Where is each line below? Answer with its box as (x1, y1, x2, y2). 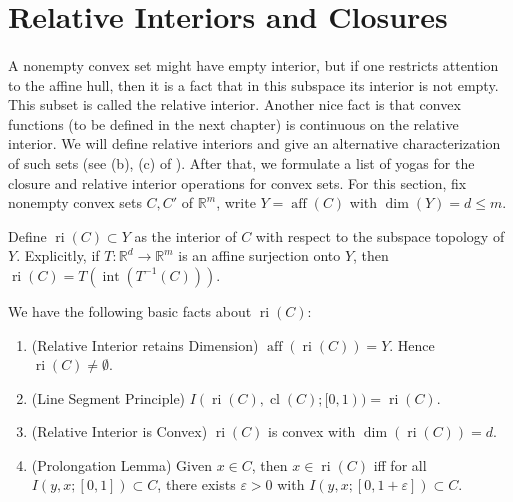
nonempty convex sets (8, 192, 142, 213)
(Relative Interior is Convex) (31, 421, 208, 442)
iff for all (373, 454, 427, 475)
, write (216, 192, 256, 213)
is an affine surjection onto (178, 245, 341, 266)
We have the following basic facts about (8, 300, 252, 321)
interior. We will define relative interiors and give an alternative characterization (8, 133, 501, 154)
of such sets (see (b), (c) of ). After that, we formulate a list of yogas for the (8, 152, 475, 173)
